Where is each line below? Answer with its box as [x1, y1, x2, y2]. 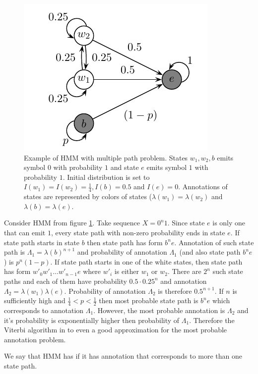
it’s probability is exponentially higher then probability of [4, 315, 180, 325]
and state [110, 162, 139, 172]
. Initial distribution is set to [63, 171, 150, 182]
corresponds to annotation [4, 305, 84, 315]
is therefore [158, 285, 192, 296]
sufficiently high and [4, 295, 65, 306]
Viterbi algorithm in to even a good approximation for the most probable [4, 324, 227, 335]
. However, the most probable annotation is [93, 305, 225, 315]
